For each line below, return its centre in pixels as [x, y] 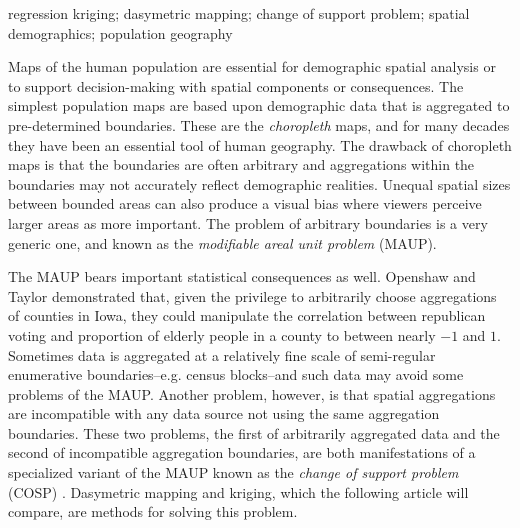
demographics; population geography [120, 32]
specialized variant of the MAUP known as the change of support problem [233, 472]
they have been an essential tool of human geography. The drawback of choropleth [260, 144]
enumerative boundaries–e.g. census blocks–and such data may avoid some [236, 374]
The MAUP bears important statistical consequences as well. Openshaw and [242, 276]
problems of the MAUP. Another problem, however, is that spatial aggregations [252, 393]
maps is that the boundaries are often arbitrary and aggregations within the [241, 164]
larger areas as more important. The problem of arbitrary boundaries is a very [248, 222]
